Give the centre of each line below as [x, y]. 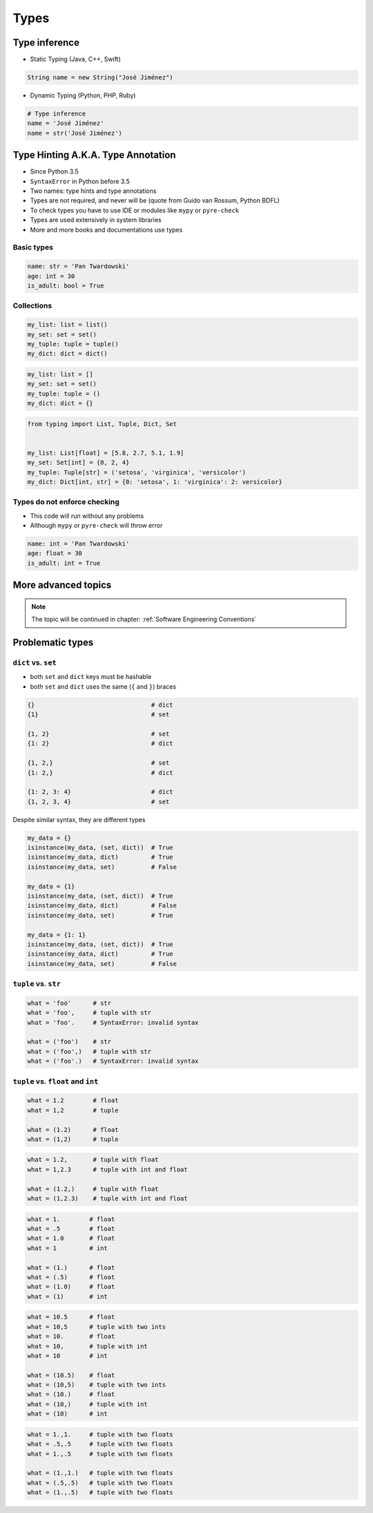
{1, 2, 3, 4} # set [98, 801]
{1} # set [98, 715]
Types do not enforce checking [66, 502]
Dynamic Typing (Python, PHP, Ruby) [83, 95]
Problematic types [53, 643]
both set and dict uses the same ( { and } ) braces [103, 686]
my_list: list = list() [68, 325]
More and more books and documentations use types [106, 230]
